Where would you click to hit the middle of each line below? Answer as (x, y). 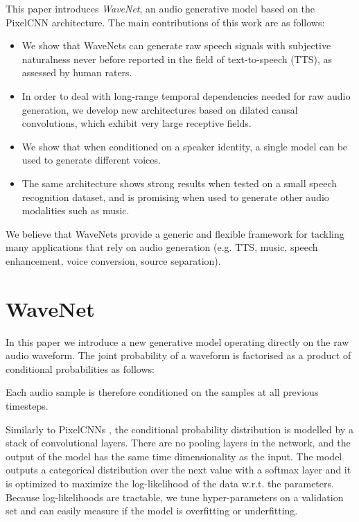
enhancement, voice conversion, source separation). (113, 260)
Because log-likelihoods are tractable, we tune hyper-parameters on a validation (175, 497)
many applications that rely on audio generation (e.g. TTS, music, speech (162, 247)
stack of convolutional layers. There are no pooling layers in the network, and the (178, 443)
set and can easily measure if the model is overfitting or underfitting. (152, 511)
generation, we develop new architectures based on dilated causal (160, 109)
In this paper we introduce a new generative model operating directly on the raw (177, 341)
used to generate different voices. (91, 160)
